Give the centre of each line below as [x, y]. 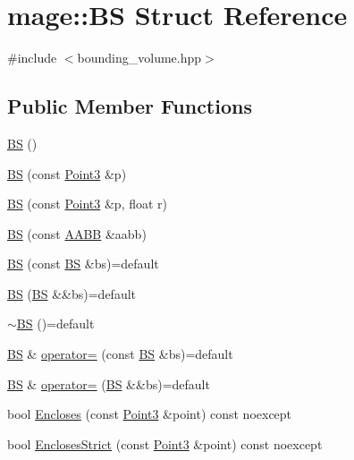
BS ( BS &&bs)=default [72, 293]
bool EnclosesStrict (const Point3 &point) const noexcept [165, 443]
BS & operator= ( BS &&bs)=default [109, 383]
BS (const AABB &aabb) [77, 233]
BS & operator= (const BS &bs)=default [120, 354]
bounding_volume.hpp [139, 58]
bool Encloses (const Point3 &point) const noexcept [150, 414]
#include [32, 58]
